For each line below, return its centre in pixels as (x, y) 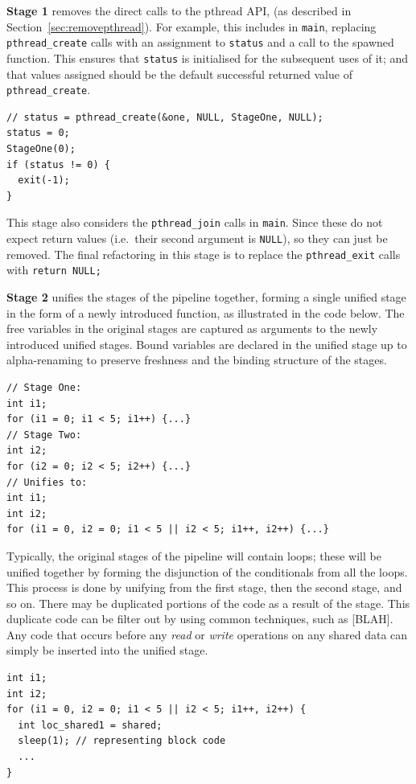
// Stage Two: (44, 435)
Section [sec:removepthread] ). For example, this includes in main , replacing (192, 26)
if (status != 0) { (58, 164)
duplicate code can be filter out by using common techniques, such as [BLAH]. (200, 619)
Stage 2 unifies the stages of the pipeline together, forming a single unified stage (206, 297)
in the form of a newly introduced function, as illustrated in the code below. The (206, 312)
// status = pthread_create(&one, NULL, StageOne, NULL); (165, 117)
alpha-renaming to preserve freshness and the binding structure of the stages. (197, 360)
